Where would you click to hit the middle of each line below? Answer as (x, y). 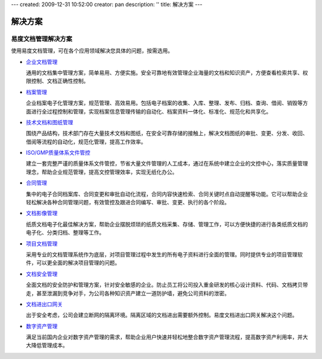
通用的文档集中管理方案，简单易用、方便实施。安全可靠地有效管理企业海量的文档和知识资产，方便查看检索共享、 (164, 72)
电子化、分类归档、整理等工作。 (65, 232)
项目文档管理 (42, 243)
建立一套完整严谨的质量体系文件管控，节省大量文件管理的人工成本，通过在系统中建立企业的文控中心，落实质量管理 (167, 164)
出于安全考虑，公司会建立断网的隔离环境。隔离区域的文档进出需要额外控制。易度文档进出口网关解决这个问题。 (162, 315)
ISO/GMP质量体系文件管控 (58, 153)
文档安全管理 (42, 274)
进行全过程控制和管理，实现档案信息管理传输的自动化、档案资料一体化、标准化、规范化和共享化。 (151, 111)
